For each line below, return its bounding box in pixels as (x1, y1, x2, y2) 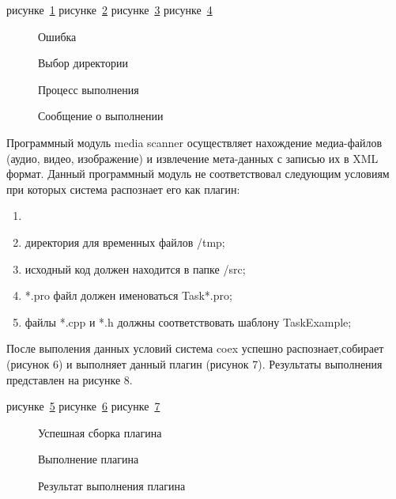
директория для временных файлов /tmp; (25, 233, 225, 250)
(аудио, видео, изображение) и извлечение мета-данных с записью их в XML (6, 149, 379, 166)
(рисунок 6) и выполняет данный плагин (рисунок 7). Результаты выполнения (6, 355, 383, 372)
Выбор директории (38, 55, 128, 71)
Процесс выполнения (38, 81, 139, 97)
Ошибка (38, 28, 77, 44)
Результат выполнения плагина (38, 477, 186, 493)
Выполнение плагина (38, 451, 139, 467)
